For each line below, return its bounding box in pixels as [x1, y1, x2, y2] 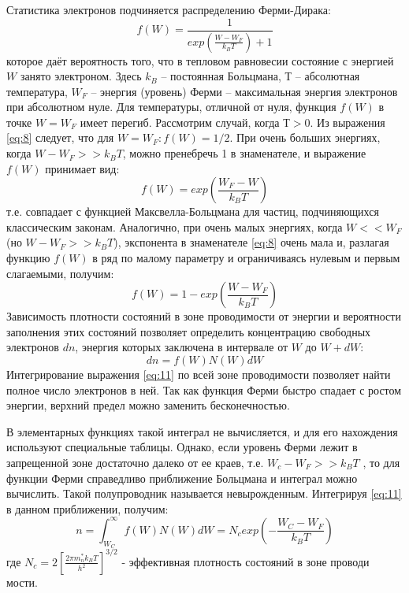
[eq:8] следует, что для [6, 129, 114, 146]
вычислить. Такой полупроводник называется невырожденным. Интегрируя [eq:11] [6, 485, 402, 502]
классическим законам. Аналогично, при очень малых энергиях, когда [6, 218, 343, 235]
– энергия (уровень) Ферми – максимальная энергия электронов [91, 83, 398, 99]
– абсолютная [295, 68, 360, 84]
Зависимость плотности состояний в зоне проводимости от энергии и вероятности [6, 308, 401, 324]
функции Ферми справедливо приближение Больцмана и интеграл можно [6, 469, 358, 486]
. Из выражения [310, 113, 385, 130]
